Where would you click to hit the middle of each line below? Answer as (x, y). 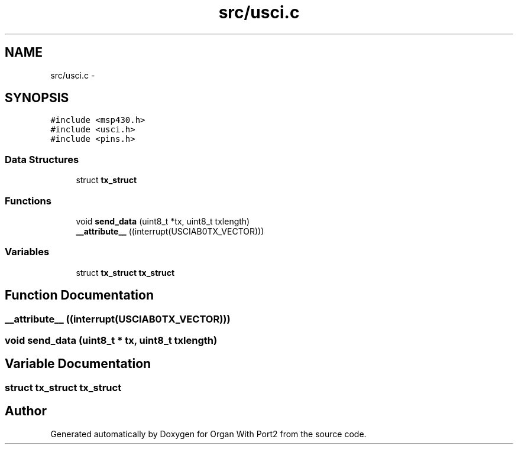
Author (26, 411)
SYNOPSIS (37, 98)
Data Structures (42, 159)
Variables (27, 252)
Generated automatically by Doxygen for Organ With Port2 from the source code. (208, 434)
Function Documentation (79, 295)
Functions (28, 201)
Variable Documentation (78, 364)
